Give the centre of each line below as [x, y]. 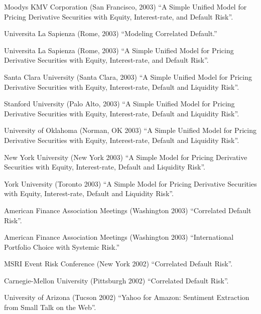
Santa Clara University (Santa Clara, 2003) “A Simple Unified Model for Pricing [128, 76]
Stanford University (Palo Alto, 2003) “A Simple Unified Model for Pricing [119, 104]
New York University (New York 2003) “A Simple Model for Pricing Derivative [126, 157]
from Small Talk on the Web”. [50, 307]
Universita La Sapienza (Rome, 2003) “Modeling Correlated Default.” [111, 33]
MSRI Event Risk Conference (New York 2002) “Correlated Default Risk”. [118, 264]
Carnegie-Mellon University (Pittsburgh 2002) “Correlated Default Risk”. [116, 280]
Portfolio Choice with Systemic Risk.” [62, 247]
